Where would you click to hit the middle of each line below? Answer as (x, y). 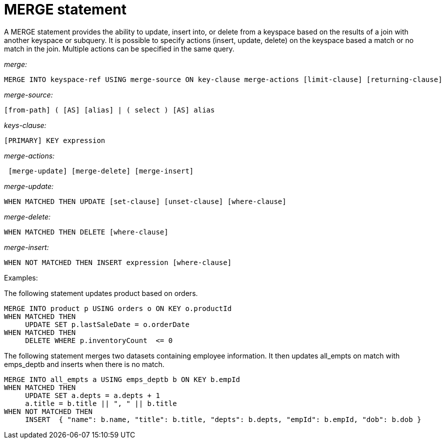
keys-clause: (25, 125)
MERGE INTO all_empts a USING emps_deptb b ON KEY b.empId (122, 379)
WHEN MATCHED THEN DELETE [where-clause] (86, 232)
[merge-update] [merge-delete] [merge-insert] (101, 171)
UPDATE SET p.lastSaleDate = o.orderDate (107, 324)
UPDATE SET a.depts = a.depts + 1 (92, 395)
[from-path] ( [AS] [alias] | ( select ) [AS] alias (109, 110)
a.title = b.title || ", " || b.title (101, 403)
